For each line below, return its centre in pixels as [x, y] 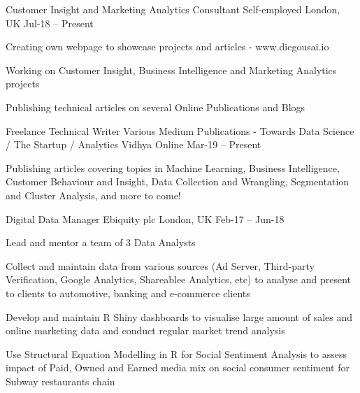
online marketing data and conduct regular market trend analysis [145, 330]
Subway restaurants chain [60, 381]
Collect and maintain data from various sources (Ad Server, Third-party [160, 265]
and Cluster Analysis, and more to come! [93, 195]
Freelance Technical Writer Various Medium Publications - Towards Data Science [180, 130]
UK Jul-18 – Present [50, 23]
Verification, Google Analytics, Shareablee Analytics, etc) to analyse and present [179, 279]
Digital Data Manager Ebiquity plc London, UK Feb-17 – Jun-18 [145, 219]
